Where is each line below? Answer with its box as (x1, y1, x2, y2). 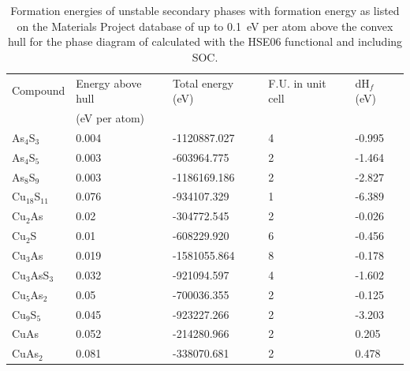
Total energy (173, 74, 234, 91)
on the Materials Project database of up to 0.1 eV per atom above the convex (17, 17, 393, 34)
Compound (12, 82, 65, 99)
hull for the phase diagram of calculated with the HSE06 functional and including (7, 33, 403, 50)
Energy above (76, 74, 142, 91)
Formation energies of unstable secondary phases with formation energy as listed (10, 2, 400, 18)
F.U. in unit (268, 74, 326, 91)
